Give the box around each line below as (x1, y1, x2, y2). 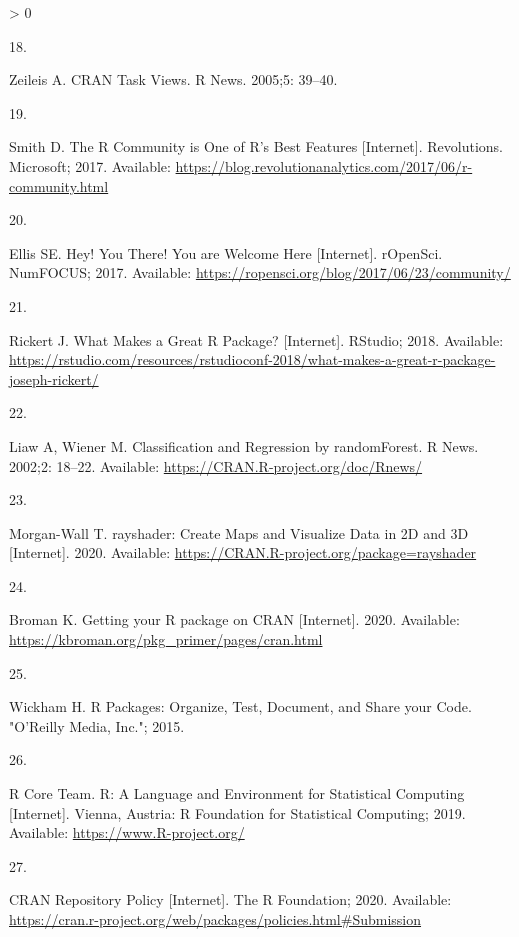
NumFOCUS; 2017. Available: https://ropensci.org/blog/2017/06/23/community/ (9, 262, 511, 283)
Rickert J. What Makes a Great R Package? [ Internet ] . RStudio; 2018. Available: (9, 329, 504, 350)
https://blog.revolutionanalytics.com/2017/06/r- (175, 155, 473, 176)
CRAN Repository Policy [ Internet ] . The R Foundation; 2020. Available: (9, 889, 452, 910)
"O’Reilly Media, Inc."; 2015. (9, 715, 185, 736)
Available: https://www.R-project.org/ (9, 822, 245, 843)
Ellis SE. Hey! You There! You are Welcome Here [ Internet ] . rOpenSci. (9, 242, 443, 263)
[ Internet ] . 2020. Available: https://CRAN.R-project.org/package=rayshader (9, 542, 477, 563)
